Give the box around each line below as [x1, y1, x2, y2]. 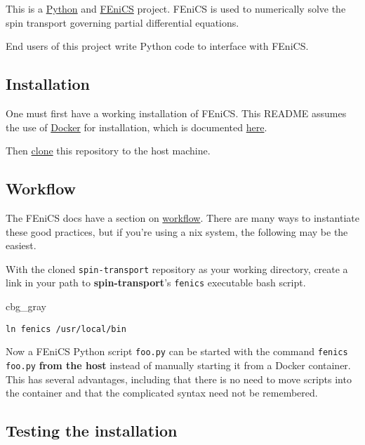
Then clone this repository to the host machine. [6, 143, 211, 158]
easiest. [6, 238, 36, 253]
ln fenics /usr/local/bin [6, 324, 126, 334]
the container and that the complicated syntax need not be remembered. [6, 385, 318, 400]
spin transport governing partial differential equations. [6, 15, 239, 29]
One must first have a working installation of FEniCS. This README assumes [6, 105, 347, 120]
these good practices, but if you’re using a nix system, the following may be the [6, 224, 348, 239]
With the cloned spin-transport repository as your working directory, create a [6, 261, 348, 276]
